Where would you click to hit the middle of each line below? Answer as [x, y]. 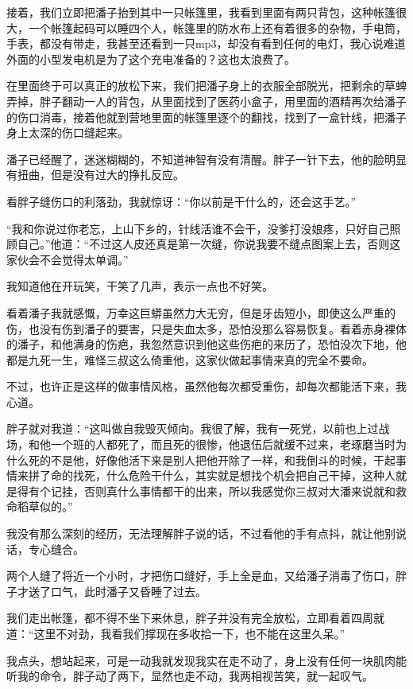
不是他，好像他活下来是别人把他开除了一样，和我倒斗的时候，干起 [223, 459]
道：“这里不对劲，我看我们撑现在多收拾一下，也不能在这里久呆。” [176, 633]
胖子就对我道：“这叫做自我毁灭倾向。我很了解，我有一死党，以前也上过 [193, 428]
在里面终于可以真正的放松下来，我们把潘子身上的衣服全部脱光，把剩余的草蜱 [206, 86]
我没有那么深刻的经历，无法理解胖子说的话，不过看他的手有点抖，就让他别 [201, 533]
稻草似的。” [45, 506]
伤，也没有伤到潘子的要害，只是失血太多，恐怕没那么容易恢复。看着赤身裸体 [206, 328]
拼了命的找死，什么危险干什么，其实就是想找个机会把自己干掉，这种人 [212, 475]
